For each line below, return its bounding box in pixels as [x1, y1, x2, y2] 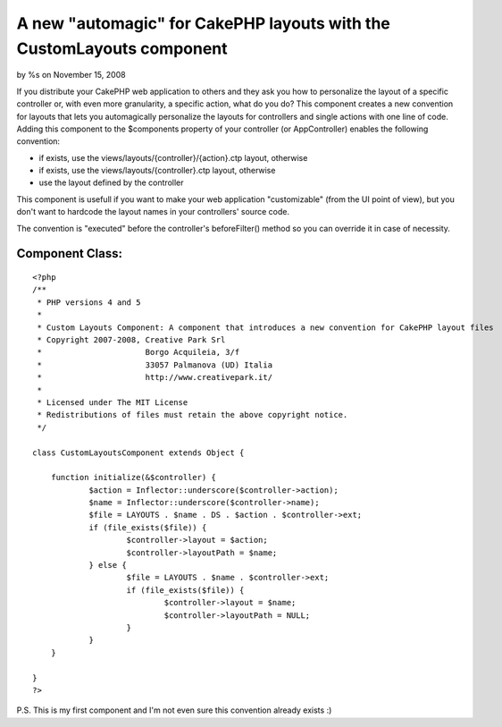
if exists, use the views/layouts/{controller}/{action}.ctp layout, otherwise [38, 152, 308, 163]
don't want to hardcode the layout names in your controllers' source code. [16, 207, 290, 217]
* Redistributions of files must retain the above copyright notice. [37, 410, 348, 420]
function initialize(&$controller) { [50, 472, 216, 483]
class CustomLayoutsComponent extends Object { [32, 447, 245, 458]
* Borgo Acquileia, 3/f [37, 347, 240, 358]
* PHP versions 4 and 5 [37, 297, 141, 308]
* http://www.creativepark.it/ [37, 372, 272, 383]
